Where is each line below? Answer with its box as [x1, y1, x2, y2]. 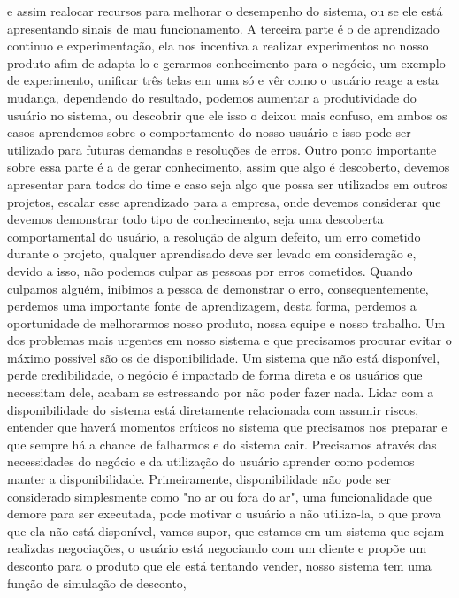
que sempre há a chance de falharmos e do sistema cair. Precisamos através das [7, 434, 437, 453]
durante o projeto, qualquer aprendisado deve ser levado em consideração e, [7, 244, 417, 263]
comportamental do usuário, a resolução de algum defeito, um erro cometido [7, 226, 421, 245]
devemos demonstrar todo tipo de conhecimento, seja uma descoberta [7, 210, 384, 228]
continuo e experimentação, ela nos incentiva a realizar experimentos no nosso [7, 36, 429, 55]
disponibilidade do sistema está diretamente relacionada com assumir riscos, [7, 400, 419, 418]
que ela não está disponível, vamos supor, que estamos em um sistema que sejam [7, 521, 445, 540]
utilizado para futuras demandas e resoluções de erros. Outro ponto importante [7, 140, 437, 158]
